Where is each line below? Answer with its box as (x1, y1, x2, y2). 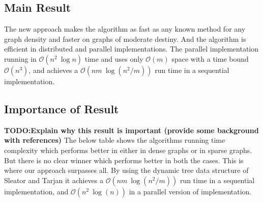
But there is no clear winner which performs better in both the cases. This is (4, 155, 244, 165)
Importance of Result (4, 100, 119, 116)
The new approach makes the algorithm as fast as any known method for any (4, 23, 246, 34)
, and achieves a (28, 64, 78, 75)
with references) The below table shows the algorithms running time (4, 135, 225, 145)
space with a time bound (171, 53, 249, 64)
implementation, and (4, 186, 69, 196)
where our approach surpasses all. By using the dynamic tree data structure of (4, 165, 249, 175)
